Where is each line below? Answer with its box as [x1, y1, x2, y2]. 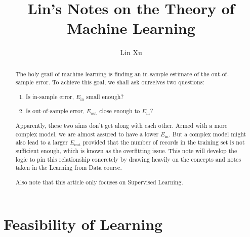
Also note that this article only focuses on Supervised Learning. [15, 177, 183, 186]
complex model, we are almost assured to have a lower [15, 129, 159, 138]
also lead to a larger [15, 138, 68, 147]
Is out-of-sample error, [26, 107, 85, 115]
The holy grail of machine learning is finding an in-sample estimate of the [15, 69, 210, 78]
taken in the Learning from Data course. [15, 163, 122, 172]
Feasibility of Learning [4, 214, 163, 234]
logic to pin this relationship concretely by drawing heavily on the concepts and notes [15, 155, 241, 163]
